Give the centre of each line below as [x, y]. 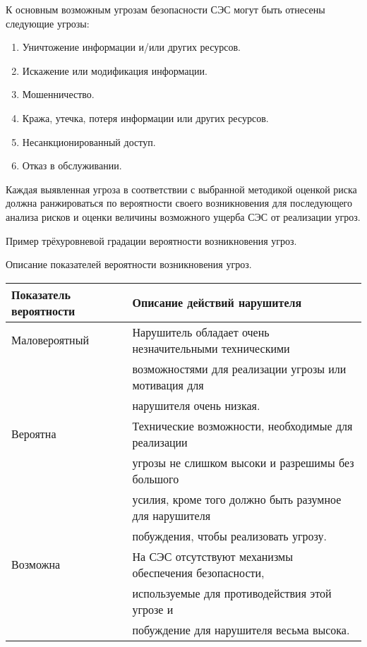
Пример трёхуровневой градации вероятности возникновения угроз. [151, 240]
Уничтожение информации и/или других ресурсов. [131, 47]
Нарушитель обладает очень [201, 332]
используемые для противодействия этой [232, 593]
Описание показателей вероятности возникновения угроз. [129, 264]
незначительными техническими [211, 348]
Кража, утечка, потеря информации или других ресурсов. [145, 117]
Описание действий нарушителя [217, 303]
